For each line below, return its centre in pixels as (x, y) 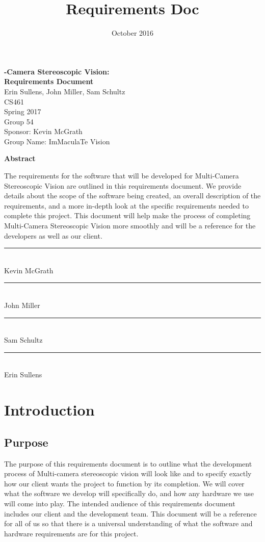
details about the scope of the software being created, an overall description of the (132, 196)
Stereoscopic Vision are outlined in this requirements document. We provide (123, 185)
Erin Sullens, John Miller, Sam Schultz (65, 91)
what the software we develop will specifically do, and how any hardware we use (129, 493)
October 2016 (132, 33)
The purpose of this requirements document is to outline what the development (128, 463)
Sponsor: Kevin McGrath (43, 131)
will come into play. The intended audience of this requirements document (120, 503)
